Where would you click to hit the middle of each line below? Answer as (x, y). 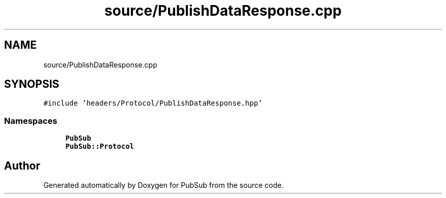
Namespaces (31, 121)
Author (22, 166)
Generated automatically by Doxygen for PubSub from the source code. (163, 185)
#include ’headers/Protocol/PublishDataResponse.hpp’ (153, 103)
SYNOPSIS (32, 84)
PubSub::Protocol (100, 146)
